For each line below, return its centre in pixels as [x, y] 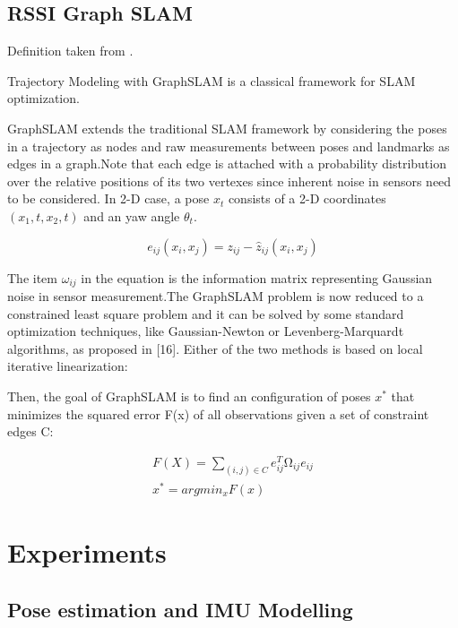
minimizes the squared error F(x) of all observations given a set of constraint [218, 413]
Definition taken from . [70, 51]
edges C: [30, 431]
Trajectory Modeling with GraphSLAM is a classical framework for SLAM [212, 80]
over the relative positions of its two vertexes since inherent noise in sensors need [229, 181]
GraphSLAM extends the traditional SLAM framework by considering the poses [227, 128]
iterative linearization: [68, 366]
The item [32, 277]
